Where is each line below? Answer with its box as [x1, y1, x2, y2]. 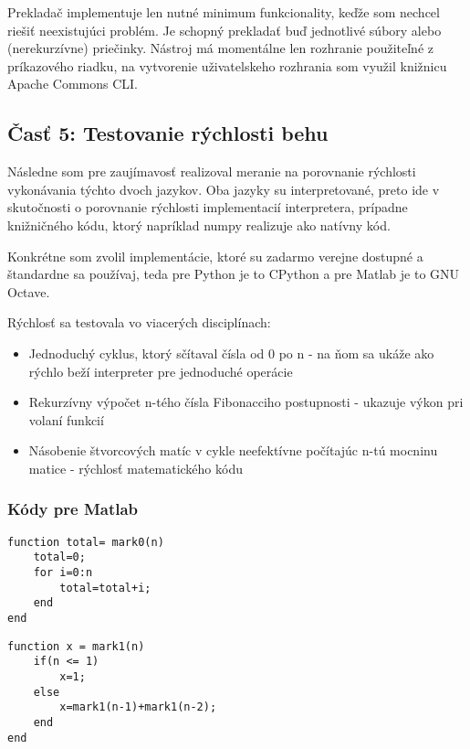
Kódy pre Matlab [7, 498, 139, 520]
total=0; [33, 551, 86, 564]
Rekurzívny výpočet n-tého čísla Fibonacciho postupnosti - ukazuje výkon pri [28, 392, 464, 412]
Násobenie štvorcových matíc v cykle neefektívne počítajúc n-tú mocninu [28, 441, 438, 460]
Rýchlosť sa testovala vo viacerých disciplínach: [7, 313, 271, 332]
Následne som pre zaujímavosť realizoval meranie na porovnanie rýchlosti [7, 162, 416, 181]
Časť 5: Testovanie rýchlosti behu [7, 119, 329, 147]
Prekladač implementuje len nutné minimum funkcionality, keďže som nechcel [7, 3, 440, 21]
